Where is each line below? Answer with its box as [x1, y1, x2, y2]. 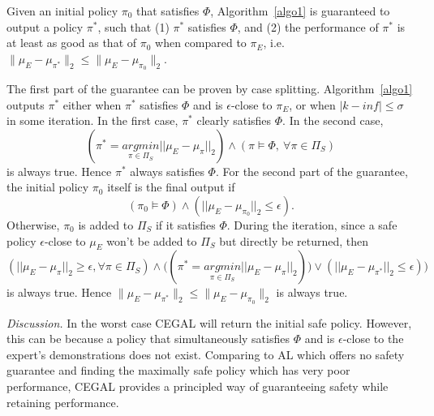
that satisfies [136, 2, 200, 19]
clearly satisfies [196, 112, 272, 129]
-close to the [342, 330, 404, 347]
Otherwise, [6, 216, 60, 233]
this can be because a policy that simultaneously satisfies [6, 330, 290, 347]
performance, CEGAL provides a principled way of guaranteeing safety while [6, 377, 389, 394]
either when [62, 96, 122, 113]
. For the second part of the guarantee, [215, 162, 408, 179]
